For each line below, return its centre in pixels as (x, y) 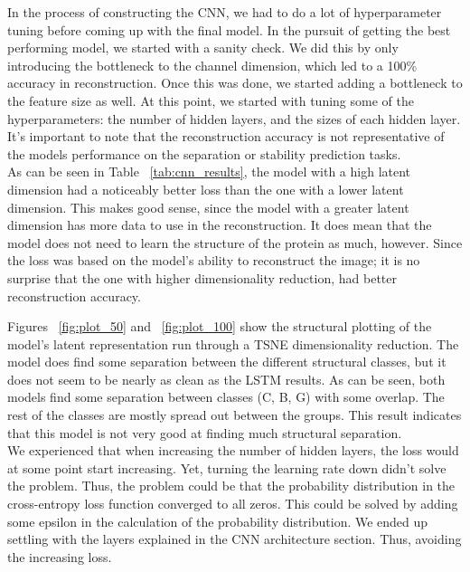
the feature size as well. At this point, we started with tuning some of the (211, 100)
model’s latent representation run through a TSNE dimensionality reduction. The (233, 343)
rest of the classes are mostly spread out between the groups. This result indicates (235, 415)
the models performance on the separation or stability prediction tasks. (204, 153)
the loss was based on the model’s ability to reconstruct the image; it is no (214, 260)
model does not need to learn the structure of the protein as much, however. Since (235, 242)
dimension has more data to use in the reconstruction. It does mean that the (220, 225)
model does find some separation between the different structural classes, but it (227, 362)
